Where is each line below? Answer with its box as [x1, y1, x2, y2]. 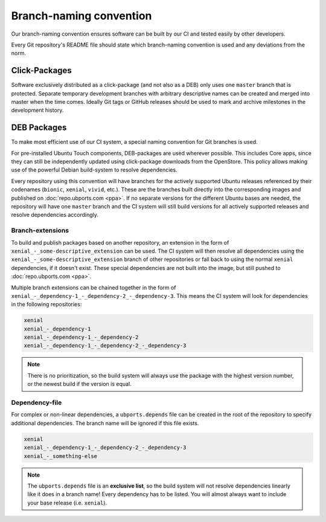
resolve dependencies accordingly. [11, 211, 99, 219]
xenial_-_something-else [24, 453, 98, 459]
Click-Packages [11, 65, 72, 76]
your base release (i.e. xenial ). [27, 499, 107, 506]
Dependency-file [11, 399, 62, 407]
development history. [11, 106, 64, 114]
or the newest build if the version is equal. [27, 381, 132, 388]
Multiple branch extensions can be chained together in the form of [11, 284, 176, 291]
